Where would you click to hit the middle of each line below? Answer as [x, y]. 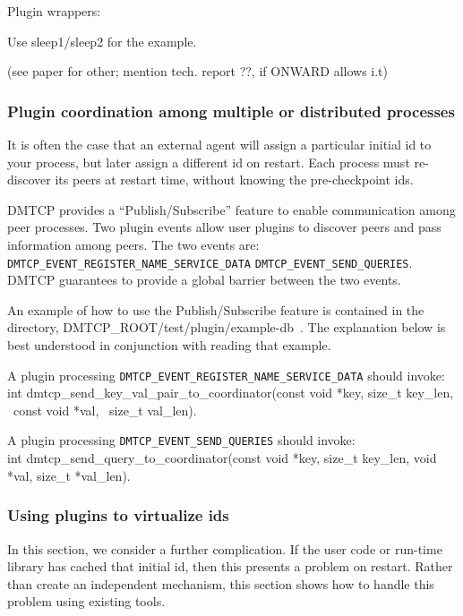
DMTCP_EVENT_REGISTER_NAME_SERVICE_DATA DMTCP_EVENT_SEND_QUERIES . [210, 262]
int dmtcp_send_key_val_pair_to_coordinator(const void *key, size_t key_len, [231, 393]
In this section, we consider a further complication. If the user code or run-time [225, 548]
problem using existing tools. [86, 601]
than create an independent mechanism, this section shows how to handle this [221, 583]
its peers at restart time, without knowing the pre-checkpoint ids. [234, 180]
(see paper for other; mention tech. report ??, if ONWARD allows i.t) [198, 71]
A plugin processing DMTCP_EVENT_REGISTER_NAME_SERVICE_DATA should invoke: [226, 375]
